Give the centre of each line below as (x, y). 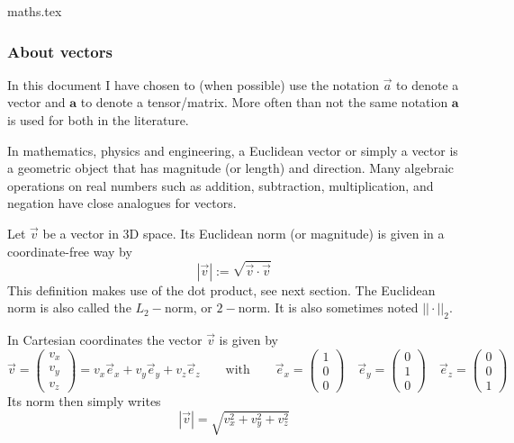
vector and (36, 102)
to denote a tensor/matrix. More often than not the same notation (264, 102)
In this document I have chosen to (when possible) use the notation (193, 84)
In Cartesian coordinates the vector (105, 339)
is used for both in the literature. (98, 120)
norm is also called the (69, 307)
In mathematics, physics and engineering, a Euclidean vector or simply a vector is (233, 150)
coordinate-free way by (70, 251)
